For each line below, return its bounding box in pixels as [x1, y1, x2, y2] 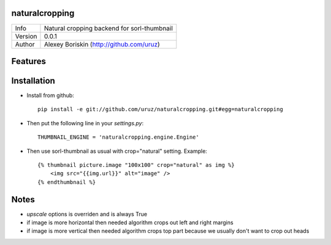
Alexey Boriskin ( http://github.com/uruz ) [44, 40, 161, 48]
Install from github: [26, 92, 75, 99]
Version [15, 32, 37, 40]
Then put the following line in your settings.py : [26, 119, 144, 126]
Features [11, 56, 46, 67]
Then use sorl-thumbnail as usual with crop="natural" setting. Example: [26, 147, 208, 155]
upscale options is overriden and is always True [26, 210, 147, 218]
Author [15, 40, 35, 48]
